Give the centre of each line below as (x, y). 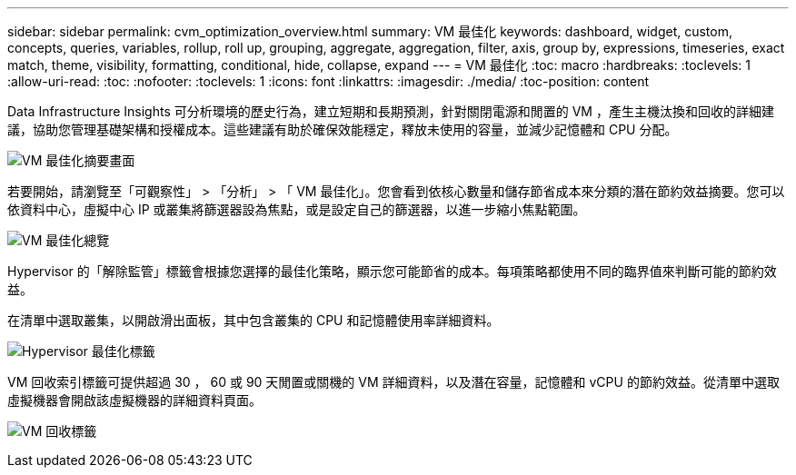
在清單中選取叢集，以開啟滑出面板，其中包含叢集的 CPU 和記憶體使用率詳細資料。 (254, 320)
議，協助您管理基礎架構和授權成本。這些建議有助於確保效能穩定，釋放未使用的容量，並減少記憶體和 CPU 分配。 (343, 129)
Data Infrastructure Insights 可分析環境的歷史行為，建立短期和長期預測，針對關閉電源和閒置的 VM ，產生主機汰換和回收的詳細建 (391, 111)
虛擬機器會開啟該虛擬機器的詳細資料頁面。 (134, 400)
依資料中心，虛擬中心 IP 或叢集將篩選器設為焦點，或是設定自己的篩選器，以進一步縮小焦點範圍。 (297, 209)
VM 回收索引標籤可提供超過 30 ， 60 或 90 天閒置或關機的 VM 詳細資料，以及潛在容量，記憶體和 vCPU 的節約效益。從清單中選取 (393, 382)
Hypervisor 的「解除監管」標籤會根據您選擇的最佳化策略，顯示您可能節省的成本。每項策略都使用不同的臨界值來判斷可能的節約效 (392, 271)
